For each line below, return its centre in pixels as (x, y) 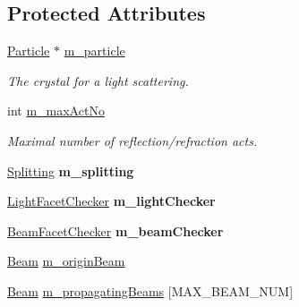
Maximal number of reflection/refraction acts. (132, 140)
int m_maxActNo (56, 111)
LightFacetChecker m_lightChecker (111, 201)
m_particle (94, 51)
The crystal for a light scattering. (98, 80)
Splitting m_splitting (71, 171)
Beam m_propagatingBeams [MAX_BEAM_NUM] (150, 290)
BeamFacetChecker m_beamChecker (115, 230)
